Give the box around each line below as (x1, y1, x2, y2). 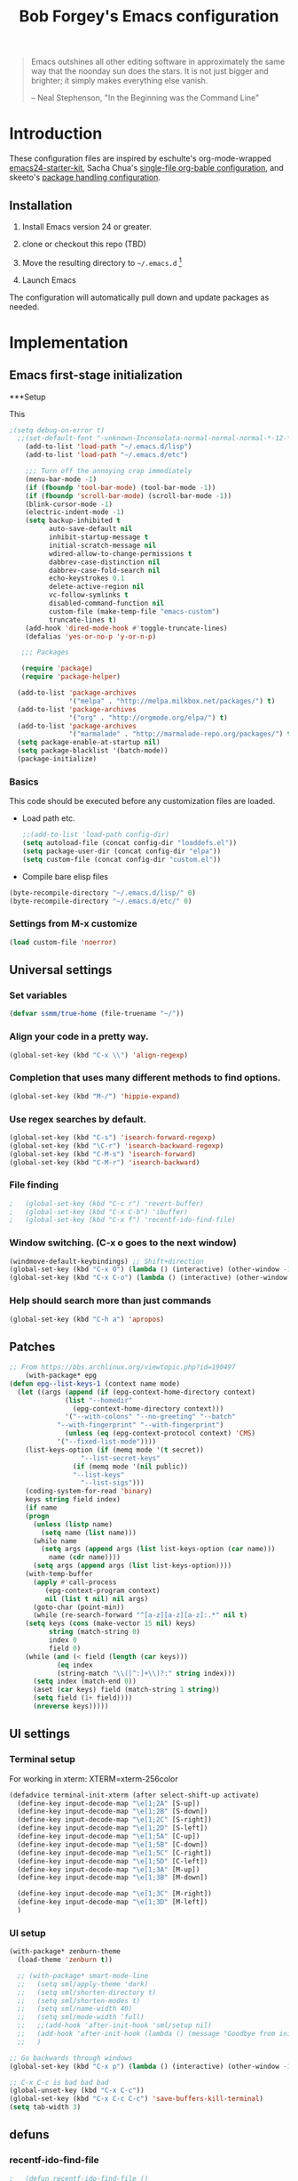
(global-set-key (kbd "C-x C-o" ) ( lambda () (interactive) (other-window (9, 1274, 288, 1283)
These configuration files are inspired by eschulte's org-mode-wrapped (9, 153, 272, 164)
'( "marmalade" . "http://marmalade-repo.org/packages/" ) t (68, 729, 292, 739)
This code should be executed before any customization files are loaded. (9, 796, 276, 807)
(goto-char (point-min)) (32, 1603, 125, 1612)
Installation (9, 197, 73, 213)
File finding (9, 1179, 59, 1191)
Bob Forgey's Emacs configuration (19, 6, 279, 27)
